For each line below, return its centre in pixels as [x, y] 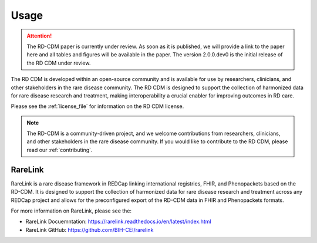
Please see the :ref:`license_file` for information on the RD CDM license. [97, 106]
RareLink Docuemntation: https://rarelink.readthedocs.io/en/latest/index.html [118, 222]
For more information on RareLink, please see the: [71, 211]
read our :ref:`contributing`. [60, 150]
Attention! [39, 36]
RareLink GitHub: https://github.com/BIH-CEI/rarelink [90, 230]
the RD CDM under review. [59, 63]
